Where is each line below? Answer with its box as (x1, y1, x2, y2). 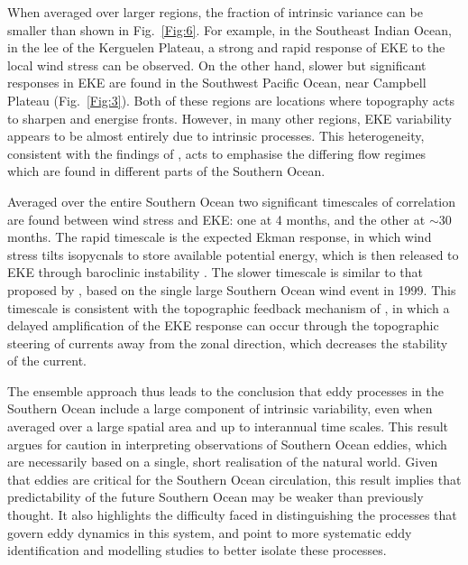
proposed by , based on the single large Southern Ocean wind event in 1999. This (7, 280, 456, 299)
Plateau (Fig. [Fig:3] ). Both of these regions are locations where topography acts (7, 90, 454, 109)
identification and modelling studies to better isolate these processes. (7, 541, 387, 560)
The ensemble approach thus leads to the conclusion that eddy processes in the (7, 381, 444, 400)
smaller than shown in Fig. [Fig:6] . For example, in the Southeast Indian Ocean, (7, 20, 452, 39)
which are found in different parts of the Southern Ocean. (7, 162, 326, 181)
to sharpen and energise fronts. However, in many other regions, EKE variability (7, 108, 452, 127)
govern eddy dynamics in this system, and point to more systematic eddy (7, 523, 412, 542)
